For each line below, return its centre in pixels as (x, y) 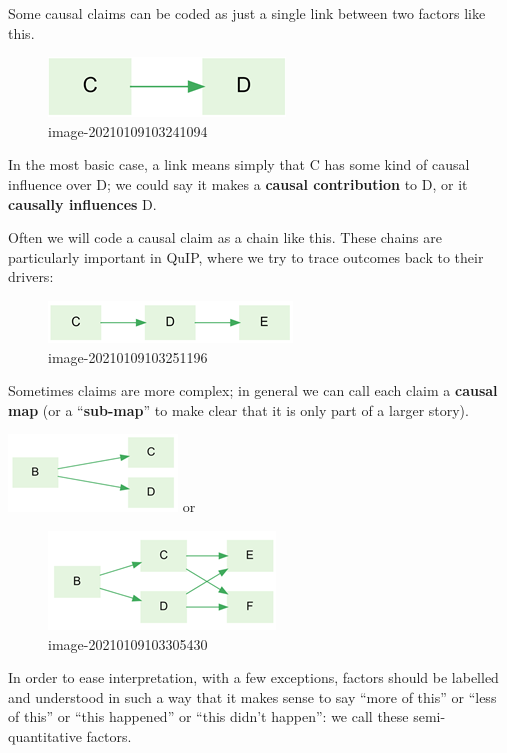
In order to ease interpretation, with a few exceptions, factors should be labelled (253, 677)
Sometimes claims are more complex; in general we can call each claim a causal (253, 390)
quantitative (45, 735)
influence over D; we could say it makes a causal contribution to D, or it (238, 183)
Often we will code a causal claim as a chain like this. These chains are (225, 237)
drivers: (31, 276)
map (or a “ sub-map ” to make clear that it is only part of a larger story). (238, 409)
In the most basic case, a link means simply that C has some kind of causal (239, 164)
